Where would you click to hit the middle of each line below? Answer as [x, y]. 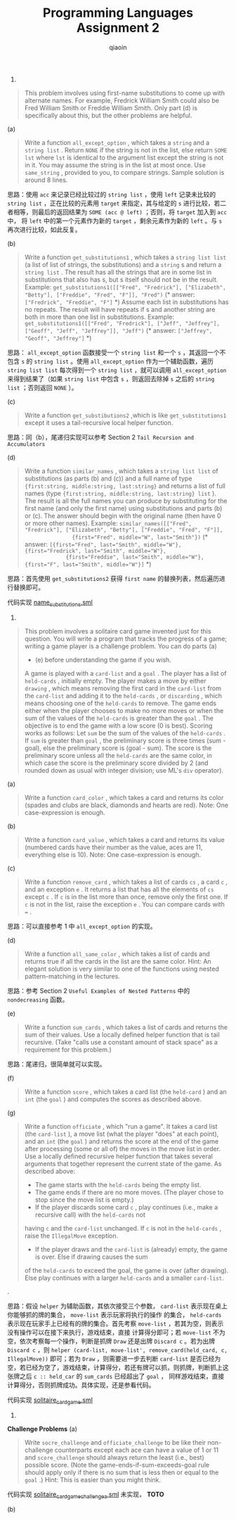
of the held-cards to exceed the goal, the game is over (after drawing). [126, 1270]
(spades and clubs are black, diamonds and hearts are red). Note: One [126, 805]
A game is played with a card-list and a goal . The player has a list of [125, 673]
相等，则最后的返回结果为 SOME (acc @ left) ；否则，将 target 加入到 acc [120, 211]
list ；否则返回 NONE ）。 [43, 387]
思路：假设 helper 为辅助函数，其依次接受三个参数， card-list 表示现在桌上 [118, 1306]
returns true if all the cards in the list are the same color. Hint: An [118, 961]
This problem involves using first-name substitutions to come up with [124, 93]
